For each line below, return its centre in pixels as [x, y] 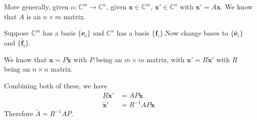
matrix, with [165, 59]
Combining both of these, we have [56, 85]
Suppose [17, 33]
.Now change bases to [196, 33]
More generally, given [36, 6]
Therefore [19, 113]
